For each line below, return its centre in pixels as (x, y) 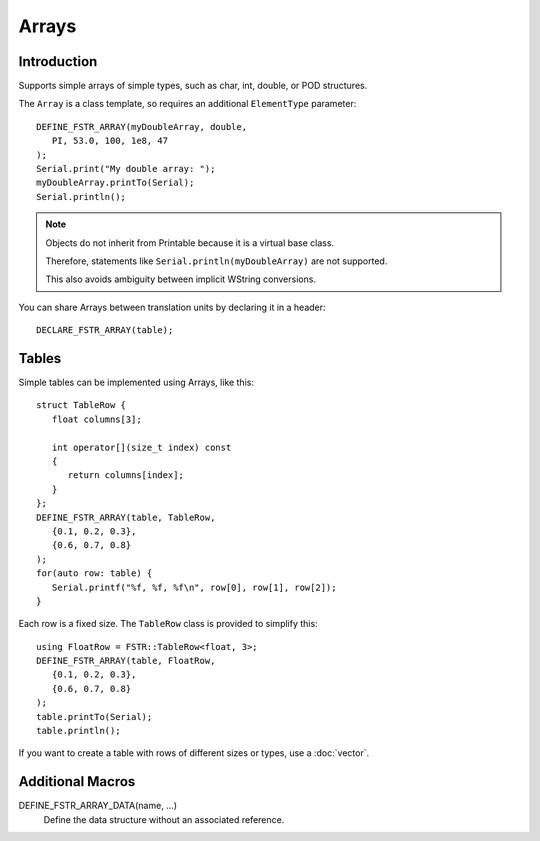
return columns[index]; (126, 475)
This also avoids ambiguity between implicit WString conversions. (181, 279)
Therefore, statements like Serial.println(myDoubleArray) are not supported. (216, 261)
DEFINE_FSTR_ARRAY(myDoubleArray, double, (142, 126)
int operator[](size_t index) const (141, 447)
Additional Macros (77, 781)
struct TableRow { (81, 405)
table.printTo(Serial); (94, 716)
